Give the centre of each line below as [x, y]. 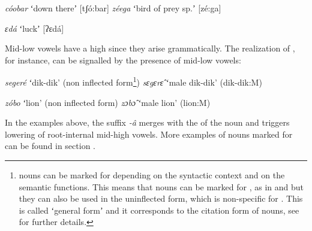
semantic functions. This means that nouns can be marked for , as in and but [161, 186]
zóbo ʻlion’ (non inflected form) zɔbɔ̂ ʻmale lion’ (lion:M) [108, 102]
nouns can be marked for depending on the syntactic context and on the [152, 175]
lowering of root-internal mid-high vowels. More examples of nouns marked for [149, 134]
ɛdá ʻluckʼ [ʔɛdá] [34, 28]
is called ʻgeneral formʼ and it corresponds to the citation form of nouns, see [159, 210]
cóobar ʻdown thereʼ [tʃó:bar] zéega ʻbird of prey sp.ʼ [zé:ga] [113, 8]
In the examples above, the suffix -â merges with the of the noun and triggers [147, 122]
